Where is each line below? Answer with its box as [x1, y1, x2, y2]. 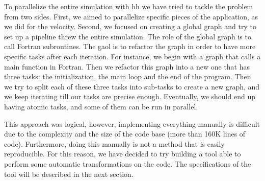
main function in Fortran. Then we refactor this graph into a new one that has [4, 61, 250, 72]
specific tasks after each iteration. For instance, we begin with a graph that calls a [4, 51, 261, 61]
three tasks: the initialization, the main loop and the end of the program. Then [4, 71, 251, 82]
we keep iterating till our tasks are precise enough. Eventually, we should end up [4, 91, 255, 102]
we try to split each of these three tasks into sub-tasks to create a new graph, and [4, 81, 260, 92]
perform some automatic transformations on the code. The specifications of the [4, 158, 251, 169]
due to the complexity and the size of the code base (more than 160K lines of [4, 128, 246, 139]
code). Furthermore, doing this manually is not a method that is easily [4, 138, 225, 149]
